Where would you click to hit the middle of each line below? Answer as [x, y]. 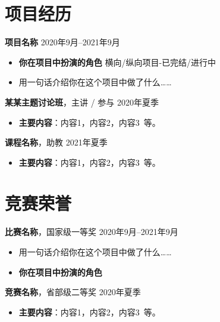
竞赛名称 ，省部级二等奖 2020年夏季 [73, 292]
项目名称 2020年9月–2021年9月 [62, 42]
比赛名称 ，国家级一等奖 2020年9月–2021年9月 [92, 232]
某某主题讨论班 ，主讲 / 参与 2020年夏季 [82, 102]
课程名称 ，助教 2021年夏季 [56, 142]
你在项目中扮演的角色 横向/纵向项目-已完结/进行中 [117, 62]
